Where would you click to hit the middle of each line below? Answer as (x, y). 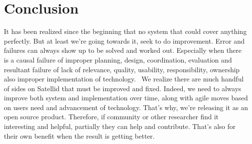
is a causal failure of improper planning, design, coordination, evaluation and (118, 59)
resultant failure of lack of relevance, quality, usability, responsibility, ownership (122, 69)
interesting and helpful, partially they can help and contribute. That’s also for (120, 126)
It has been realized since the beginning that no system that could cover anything (125, 31)
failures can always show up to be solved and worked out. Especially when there (123, 50)
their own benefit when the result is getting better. (79, 136)
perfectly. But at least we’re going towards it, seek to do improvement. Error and (124, 40)
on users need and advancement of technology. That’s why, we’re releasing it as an (126, 107)
